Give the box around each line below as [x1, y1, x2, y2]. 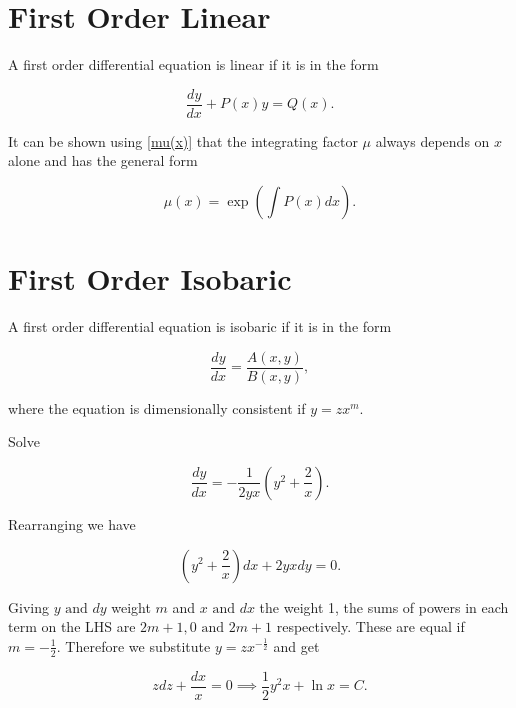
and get [273, 635, 320, 656]
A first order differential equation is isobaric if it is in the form [8, 316, 392, 337]
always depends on [375, 130, 490, 151]
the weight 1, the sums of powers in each [259, 596, 509, 617]
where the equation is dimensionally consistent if [8, 397, 306, 418]
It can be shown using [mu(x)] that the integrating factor [8, 130, 358, 151]
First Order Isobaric [8, 258, 292, 299]
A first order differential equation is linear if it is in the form [8, 54, 379, 75]
